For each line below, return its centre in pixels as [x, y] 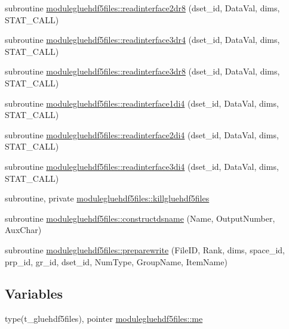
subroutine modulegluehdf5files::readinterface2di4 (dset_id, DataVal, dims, [142, 134]
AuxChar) [23, 230]
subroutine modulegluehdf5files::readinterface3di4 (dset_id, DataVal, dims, [142, 166]
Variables [34, 294]
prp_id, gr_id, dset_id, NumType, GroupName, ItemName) [116, 261]
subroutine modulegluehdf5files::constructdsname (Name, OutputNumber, [140, 218]
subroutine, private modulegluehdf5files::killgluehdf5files [107, 198]
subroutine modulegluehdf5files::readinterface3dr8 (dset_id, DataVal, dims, [142, 71]
